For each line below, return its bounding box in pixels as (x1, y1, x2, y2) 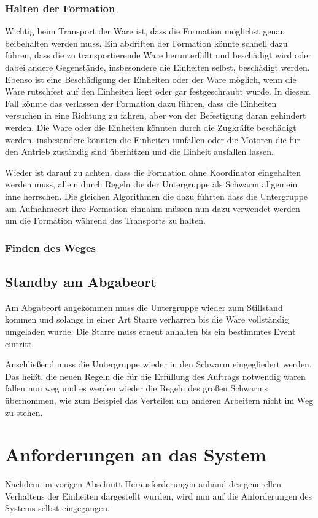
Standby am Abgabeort (5, 272, 157, 291)
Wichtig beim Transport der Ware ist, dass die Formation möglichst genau (5, 25, 285, 37)
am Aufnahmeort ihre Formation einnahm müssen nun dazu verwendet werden (5, 202, 300, 214)
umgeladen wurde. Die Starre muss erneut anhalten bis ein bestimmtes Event (5, 324, 296, 337)
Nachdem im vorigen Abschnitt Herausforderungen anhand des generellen (5, 477, 282, 490)
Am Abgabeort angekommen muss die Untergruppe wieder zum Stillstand (5, 300, 283, 313)
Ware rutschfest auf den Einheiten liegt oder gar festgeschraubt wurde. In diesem (5, 85, 311, 98)
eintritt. (5, 337, 34, 350)
